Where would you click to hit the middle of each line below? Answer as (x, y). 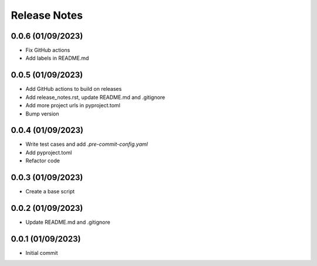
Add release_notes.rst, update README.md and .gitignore (95, 97)
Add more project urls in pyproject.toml (73, 105)
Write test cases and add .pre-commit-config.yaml (87, 144)
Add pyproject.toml (49, 152)
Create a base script (50, 192)
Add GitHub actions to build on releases (74, 89)
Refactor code (43, 161)
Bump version (42, 114)
